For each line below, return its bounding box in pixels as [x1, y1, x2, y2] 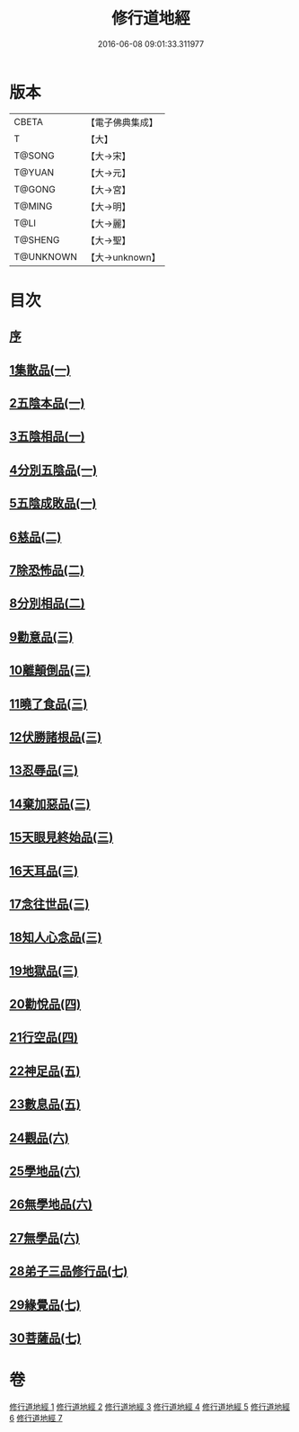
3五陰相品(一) [9, 429, 85, 444]
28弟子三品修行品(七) [9, 1264, 128, 1279]
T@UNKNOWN [13, 250, 78, 263]
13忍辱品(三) [9, 763, 79, 778]
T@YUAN [13, 166, 55, 178]
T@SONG [13, 149, 56, 162]
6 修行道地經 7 [9, 1412, 63, 1423]
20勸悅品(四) [9, 997, 82, 1012]
